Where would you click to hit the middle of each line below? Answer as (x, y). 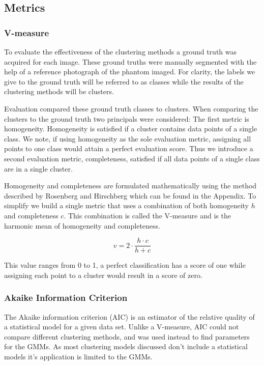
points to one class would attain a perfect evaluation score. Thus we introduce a (129, 148)
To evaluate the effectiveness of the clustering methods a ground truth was (121, 51)
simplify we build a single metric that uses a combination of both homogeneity (127, 205)
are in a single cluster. (38, 168)
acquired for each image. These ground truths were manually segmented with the (130, 61)
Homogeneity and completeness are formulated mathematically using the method (130, 186)
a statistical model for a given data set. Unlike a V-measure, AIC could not (122, 327)
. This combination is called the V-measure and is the (147, 215)
